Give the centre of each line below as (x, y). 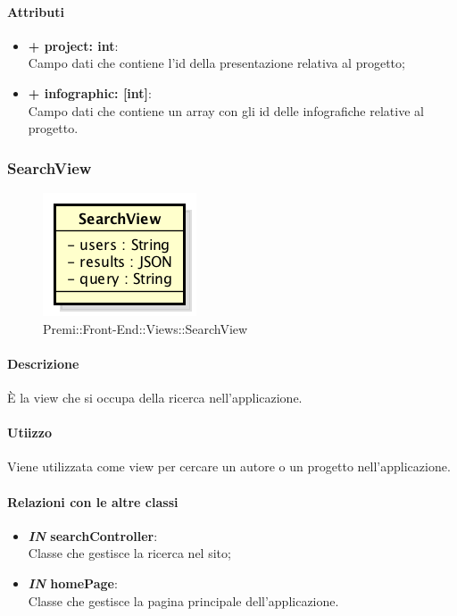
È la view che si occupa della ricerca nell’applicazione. (155, 397)
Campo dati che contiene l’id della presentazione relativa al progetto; (216, 63)
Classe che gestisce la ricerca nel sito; (129, 553)
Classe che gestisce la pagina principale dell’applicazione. (183, 600)
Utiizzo (29, 433)
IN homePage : (73, 583)
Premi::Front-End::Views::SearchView (145, 328)
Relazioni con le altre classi (93, 501)
